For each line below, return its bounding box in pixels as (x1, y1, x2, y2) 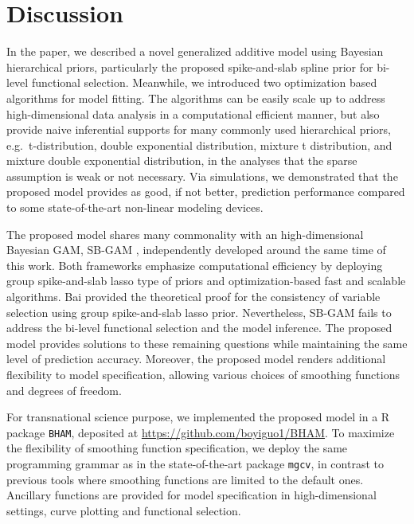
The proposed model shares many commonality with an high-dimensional (6, 225, 364, 242)
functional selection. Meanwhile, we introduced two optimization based (31, 74, 377, 91)
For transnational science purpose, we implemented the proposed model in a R (6, 409, 390, 425)
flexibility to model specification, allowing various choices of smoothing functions (6, 366, 400, 382)
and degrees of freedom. (6, 381, 122, 398)
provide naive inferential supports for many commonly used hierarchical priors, (6, 121, 391, 138)
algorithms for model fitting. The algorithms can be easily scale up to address (6, 89, 385, 106)
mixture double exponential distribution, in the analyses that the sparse (6, 152, 357, 169)
